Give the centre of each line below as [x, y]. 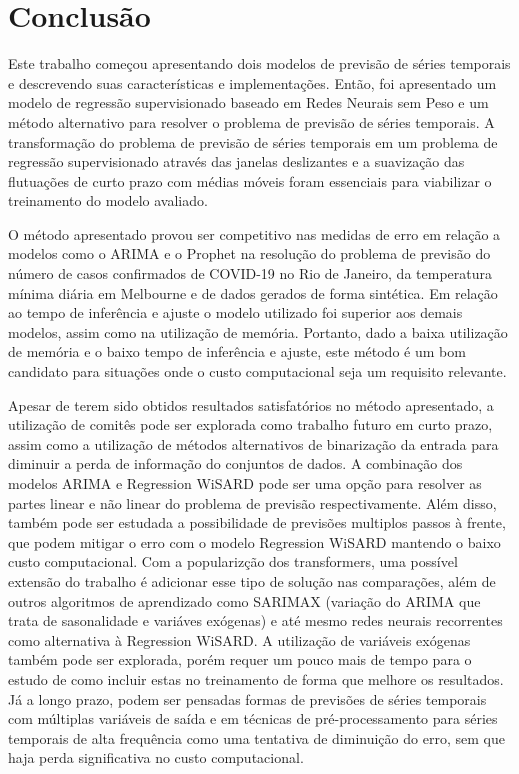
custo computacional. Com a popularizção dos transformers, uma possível [233, 561]
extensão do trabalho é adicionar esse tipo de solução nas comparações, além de [252, 580]
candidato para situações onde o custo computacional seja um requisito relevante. [257, 371]
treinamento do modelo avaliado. [108, 200]
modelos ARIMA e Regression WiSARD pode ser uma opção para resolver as [245, 483]
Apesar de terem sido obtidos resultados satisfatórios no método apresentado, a [251, 404]
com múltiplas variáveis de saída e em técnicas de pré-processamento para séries [253, 718]
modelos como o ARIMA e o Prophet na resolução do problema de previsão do [249, 253]
